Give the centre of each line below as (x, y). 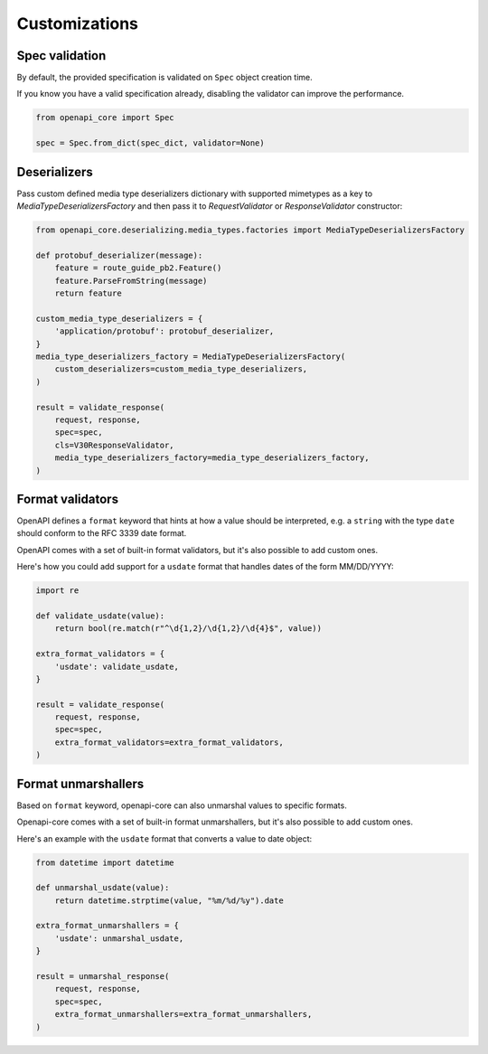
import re (57, 591)
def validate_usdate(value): (100, 616)
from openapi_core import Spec (105, 118)
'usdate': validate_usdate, (117, 666)
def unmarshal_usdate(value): (103, 888)
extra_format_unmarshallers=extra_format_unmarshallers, (183, 1014)
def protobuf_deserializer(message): (119, 255)
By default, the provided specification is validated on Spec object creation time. (165, 78)
